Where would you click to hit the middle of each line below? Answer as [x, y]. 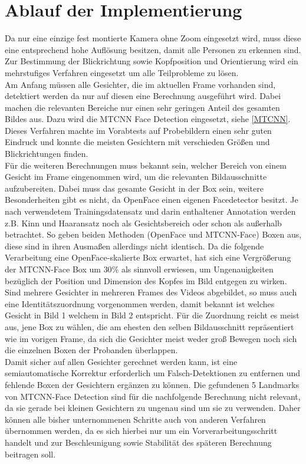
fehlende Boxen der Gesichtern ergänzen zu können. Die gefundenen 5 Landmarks [152, 384]
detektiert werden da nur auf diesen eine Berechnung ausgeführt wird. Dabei [143, 96]
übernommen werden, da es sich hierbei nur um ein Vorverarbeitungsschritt [141, 431]
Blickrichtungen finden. [47, 154]
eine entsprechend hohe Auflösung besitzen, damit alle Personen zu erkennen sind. [153, 49]
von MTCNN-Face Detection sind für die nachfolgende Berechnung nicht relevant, [153, 396]
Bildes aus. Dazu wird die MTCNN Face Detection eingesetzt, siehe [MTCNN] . [148, 119]
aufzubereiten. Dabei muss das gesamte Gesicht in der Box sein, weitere [134, 188]
